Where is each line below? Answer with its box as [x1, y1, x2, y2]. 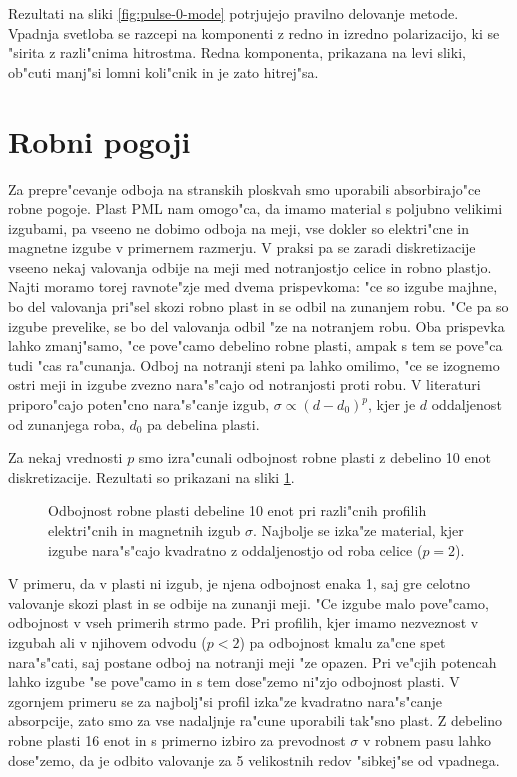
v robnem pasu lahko [362, 729, 492, 750]
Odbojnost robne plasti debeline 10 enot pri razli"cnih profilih [48, 500, 427, 521]
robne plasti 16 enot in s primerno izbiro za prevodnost [8, 729, 346, 750]
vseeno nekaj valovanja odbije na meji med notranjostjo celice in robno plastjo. [8, 256, 492, 277]
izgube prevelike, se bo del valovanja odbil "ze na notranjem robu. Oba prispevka [8, 315, 505, 336]
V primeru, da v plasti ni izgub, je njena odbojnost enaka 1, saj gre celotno [8, 573, 470, 594]
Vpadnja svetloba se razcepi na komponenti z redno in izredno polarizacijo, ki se [8, 22, 500, 43]
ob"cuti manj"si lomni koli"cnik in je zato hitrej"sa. [8, 61, 319, 82]
